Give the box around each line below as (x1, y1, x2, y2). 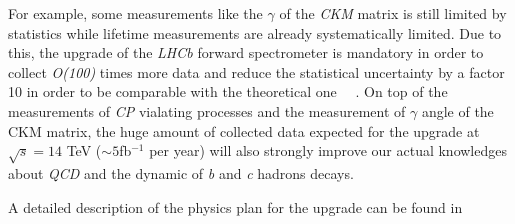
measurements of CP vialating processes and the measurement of (8, 100, 406, 121)
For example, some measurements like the (8, 3, 263, 23)
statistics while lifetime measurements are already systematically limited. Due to (8, 22, 502, 43)
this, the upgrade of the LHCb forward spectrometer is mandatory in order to (8, 42, 484, 63)
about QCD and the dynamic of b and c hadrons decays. (8, 162, 354, 183)
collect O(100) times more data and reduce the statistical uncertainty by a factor (8, 61, 505, 82)
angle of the (421, 100, 494, 121)
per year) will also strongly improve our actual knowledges (149, 140, 507, 161)
